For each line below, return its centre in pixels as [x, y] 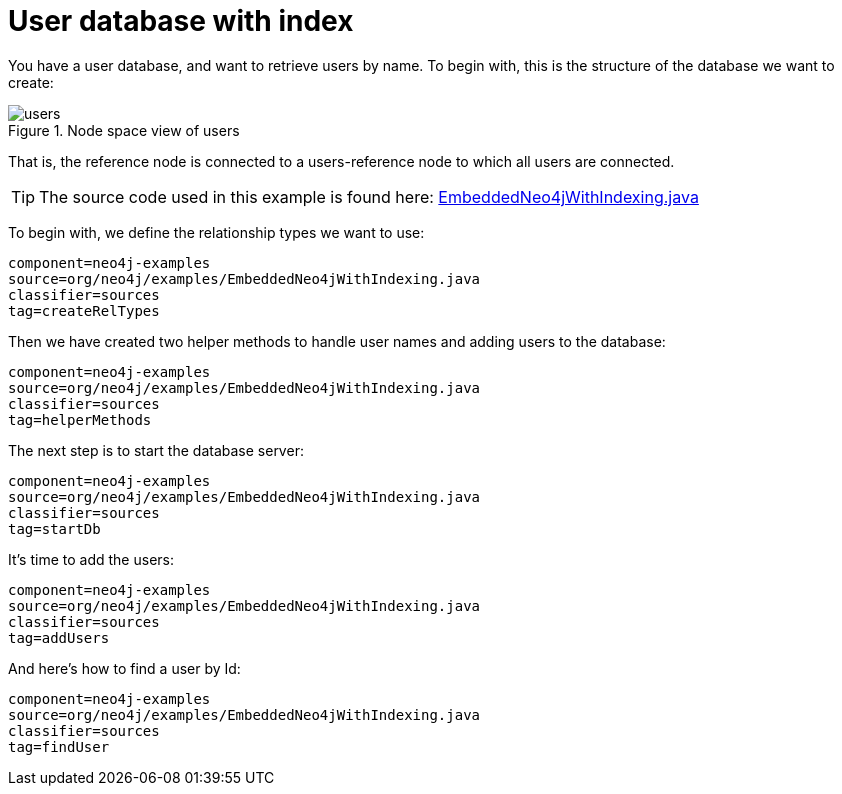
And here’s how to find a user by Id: [124, 668]
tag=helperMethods [80, 419]
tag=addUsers [59, 637]
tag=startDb [54, 528]
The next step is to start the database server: [156, 450]
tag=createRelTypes [84, 310]
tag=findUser [59, 746]
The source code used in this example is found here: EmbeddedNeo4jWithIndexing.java [369, 196]
